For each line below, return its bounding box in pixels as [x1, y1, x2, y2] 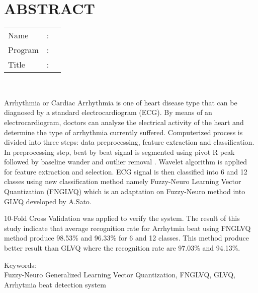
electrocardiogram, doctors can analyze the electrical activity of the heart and [4, 116, 244, 127]
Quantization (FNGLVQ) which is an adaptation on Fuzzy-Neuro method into [4, 186, 245, 197]
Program [8, 44, 39, 56]
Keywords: [4, 259, 36, 270]
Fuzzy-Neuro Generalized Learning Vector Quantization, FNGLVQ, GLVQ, [4, 269, 235, 280]
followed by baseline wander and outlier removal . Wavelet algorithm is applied [4, 156, 247, 167]
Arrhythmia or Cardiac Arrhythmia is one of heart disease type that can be [4, 97, 237, 107]
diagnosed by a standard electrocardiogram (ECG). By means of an [4, 107, 212, 118]
